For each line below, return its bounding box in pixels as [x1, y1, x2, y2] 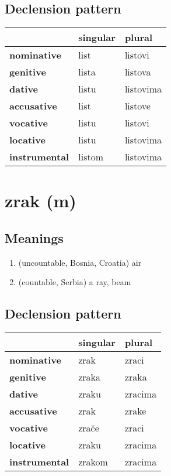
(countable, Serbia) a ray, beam [18, 276, 131, 288]
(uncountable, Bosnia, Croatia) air [18, 256, 142, 268]
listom [78, 150, 103, 164]
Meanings [5, 228, 64, 246]
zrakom [78, 455, 108, 469]
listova [124, 65, 151, 79]
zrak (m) [5, 189, 76, 213]
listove [124, 99, 151, 113]
